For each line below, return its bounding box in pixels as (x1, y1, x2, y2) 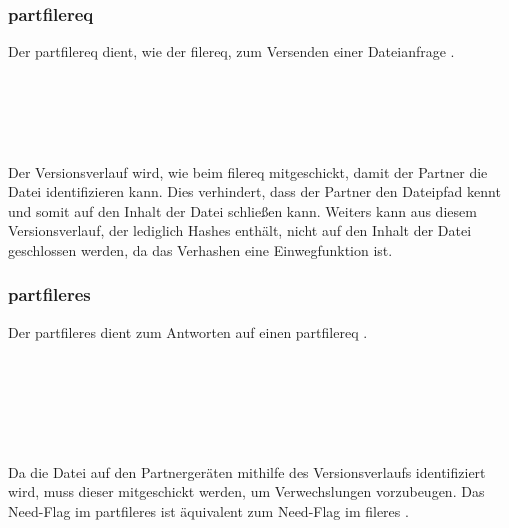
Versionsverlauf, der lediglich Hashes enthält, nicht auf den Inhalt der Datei (8, 220, 472, 241)
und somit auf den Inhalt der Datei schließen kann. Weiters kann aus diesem (8, 200, 477, 221)
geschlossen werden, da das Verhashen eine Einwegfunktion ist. (8, 239, 393, 260)
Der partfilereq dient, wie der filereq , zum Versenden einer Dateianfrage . (8, 41, 455, 62)
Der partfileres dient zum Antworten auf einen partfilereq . (8, 321, 368, 342)
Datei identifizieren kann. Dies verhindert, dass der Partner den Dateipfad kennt (8, 181, 501, 202)
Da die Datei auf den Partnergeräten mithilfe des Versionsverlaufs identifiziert (8, 461, 486, 482)
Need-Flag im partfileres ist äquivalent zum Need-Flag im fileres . (8, 500, 409, 521)
